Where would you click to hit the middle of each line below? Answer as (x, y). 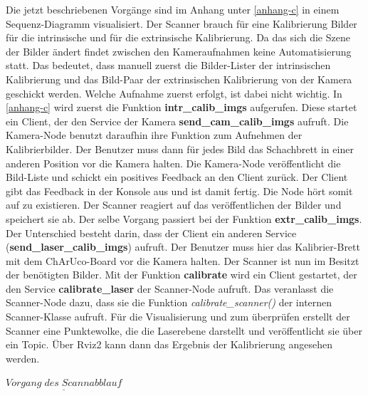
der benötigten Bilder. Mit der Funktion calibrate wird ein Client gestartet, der (182, 275)
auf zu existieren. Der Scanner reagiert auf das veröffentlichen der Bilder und (174, 205)
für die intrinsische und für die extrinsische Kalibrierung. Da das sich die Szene (178, 37)
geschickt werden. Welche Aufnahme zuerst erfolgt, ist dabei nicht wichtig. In (174, 93)
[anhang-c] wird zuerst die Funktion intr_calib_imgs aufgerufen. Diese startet (182, 107)
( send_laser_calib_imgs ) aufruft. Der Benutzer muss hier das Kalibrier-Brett (183, 247)
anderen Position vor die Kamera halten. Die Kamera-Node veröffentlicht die (173, 163)
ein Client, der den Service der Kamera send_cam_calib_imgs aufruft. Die (177, 121)
